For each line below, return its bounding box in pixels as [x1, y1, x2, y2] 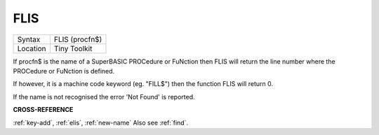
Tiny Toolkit [53, 43, 93, 53]
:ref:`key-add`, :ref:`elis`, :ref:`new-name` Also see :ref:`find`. [13, 118, 189, 127]
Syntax [17, 34, 41, 44]
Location [17, 43, 46, 53]
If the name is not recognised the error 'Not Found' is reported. [13, 92, 195, 101]
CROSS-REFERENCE [13, 106, 74, 114]
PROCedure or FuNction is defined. [13, 66, 115, 75]
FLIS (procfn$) [53, 34, 102, 44]
